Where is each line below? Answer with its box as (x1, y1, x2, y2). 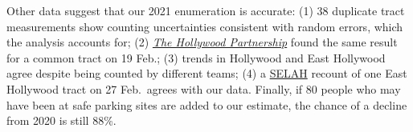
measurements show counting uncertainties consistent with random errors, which (6, 18, 403, 34)
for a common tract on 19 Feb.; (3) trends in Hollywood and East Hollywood (6, 49, 386, 66)
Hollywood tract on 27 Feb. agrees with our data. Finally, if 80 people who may (6, 80, 401, 97)
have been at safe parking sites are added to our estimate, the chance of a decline (6, 96, 407, 113)
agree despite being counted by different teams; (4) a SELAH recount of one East (6, 65, 407, 82)
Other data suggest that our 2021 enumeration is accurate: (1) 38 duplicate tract (6, 2, 405, 18)
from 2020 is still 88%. (6, 112, 117, 129)
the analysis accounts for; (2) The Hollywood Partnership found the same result (6, 34, 398, 50)
